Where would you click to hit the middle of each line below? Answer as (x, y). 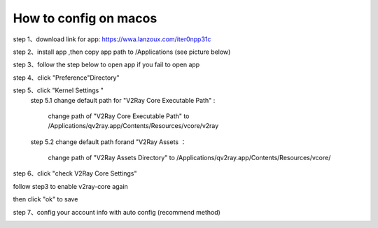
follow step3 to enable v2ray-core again (71, 186)
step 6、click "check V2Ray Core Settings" (75, 173)
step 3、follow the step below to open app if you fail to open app (106, 65)
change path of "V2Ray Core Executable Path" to (119, 116)
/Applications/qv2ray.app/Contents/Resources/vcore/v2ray (133, 126)
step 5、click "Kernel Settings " (58, 90)
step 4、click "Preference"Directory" (66, 78)
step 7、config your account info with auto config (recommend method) (117, 212)
